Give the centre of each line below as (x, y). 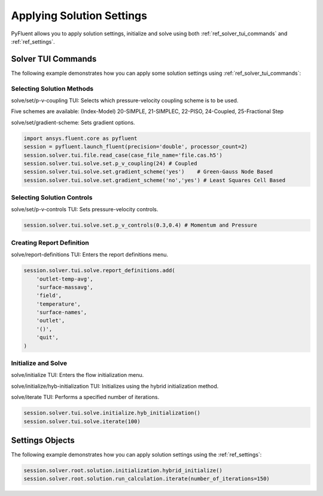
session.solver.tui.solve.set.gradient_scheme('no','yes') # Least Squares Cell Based (155, 180)
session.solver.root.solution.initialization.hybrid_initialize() (123, 471)
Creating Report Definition (50, 242)
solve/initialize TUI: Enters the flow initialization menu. (77, 375)
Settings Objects (43, 440)
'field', (49, 296)
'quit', (48, 337)
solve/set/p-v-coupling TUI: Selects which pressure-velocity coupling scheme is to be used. (125, 100)
